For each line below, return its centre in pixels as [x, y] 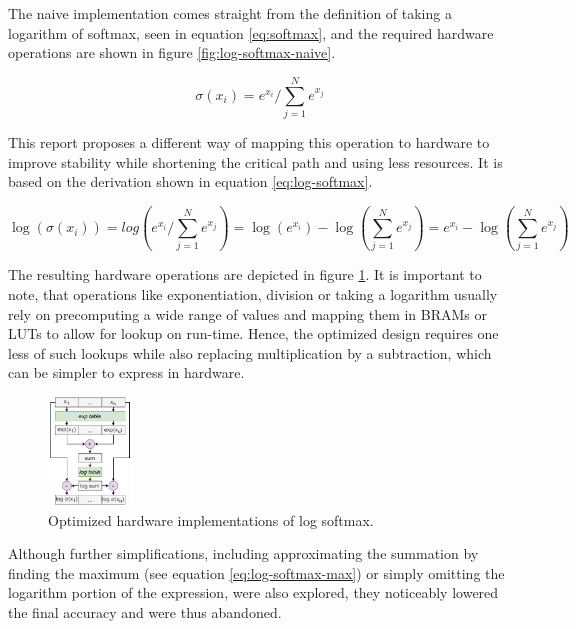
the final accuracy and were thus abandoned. [145, 612]
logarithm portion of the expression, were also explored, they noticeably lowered [253, 592]
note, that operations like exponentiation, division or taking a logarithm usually [253, 294]
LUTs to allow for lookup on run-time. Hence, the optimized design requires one [253, 333]
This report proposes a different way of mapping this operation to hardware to [249, 141]
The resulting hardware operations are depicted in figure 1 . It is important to [245, 274]
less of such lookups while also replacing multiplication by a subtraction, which [250, 352]
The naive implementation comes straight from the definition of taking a [230, 13]
